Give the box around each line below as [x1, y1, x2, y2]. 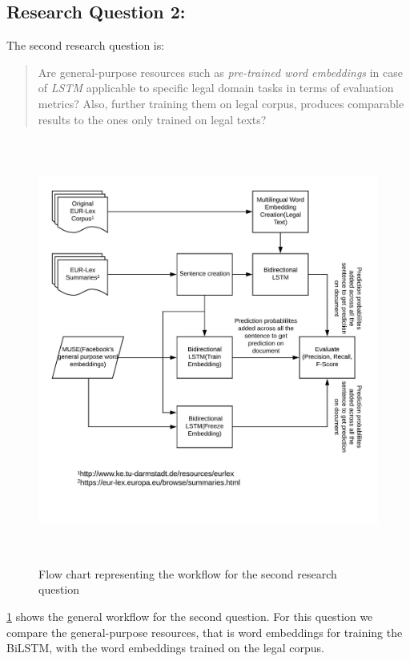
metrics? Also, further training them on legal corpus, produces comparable [38, 95, 404, 111]
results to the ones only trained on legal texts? [38, 111, 267, 127]
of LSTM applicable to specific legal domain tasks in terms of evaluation [38, 79, 394, 96]
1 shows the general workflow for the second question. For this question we [6, 608, 373, 625]
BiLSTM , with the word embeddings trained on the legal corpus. [6, 639, 324, 656]
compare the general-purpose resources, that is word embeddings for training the [6, 623, 403, 640]
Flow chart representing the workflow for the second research [38, 565, 337, 582]
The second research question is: [6, 37, 165, 54]
